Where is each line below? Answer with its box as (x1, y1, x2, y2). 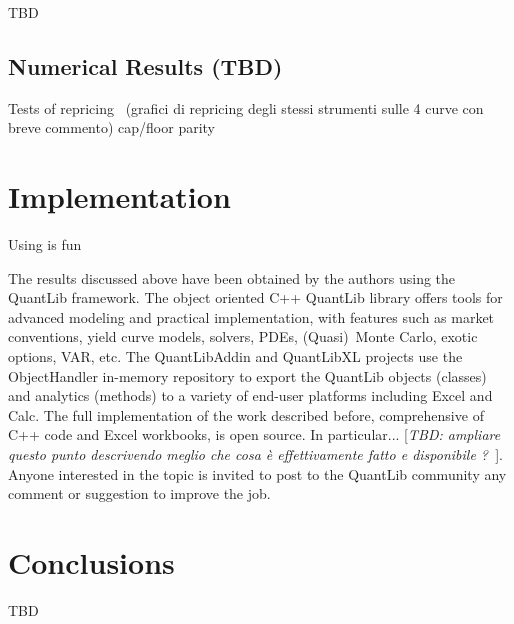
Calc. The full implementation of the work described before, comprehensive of (8, 404, 484, 425)
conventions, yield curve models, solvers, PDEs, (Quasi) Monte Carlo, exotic (8, 326, 478, 347)
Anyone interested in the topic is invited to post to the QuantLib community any (8, 463, 507, 484)
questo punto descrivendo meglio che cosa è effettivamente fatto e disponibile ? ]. (8, 444, 503, 465)
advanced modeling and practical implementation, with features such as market (8, 306, 495, 327)
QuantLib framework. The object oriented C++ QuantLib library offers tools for (8, 287, 503, 308)
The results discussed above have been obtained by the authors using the (8, 267, 456, 288)
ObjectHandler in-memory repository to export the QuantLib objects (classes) (8, 365, 487, 386)
